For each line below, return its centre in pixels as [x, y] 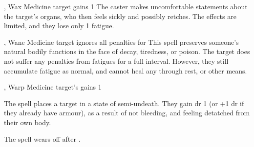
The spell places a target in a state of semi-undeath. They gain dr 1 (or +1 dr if [124, 103]
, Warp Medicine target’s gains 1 [53, 87]
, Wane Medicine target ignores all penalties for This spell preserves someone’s [121, 42]
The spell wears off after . [42, 138]
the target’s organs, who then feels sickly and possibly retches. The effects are [120, 16]
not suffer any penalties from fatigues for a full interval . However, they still [116, 61]
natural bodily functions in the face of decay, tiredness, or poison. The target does [127, 51]
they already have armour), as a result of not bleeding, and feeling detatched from [127, 113]
